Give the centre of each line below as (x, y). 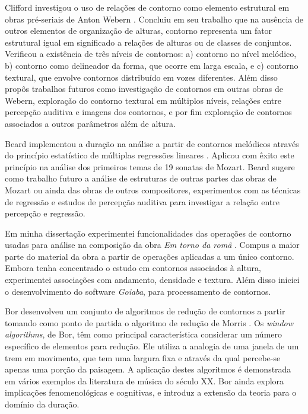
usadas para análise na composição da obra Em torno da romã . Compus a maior (152, 245)
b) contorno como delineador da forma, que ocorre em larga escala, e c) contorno (152, 65)
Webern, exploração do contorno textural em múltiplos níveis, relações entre (143, 100)
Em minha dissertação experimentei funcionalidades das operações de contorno (148, 233)
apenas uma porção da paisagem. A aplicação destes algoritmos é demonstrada (148, 369)
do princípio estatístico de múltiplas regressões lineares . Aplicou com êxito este (150, 155)
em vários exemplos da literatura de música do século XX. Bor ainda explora (145, 380)
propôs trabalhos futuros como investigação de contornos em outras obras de (144, 89)
